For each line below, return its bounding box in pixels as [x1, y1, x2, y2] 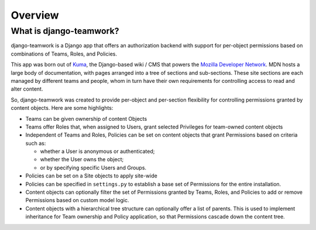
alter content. [11, 85, 43, 93]
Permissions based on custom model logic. [25, 197, 129, 204]
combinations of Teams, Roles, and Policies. [11, 50, 117, 57]
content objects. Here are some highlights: [11, 104, 114, 111]
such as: [25, 140, 46, 147]
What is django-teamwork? [11, 26, 119, 36]
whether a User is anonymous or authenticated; [40, 148, 155, 155]
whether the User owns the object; [40, 156, 124, 163]
